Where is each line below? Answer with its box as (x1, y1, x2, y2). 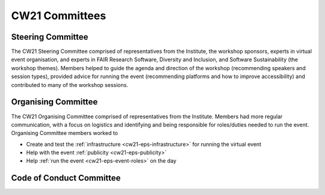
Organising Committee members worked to (11, 130, 119, 137)
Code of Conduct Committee (11, 173, 121, 183)
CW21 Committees (11, 9, 107, 22)
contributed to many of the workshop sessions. (11, 81, 129, 88)
